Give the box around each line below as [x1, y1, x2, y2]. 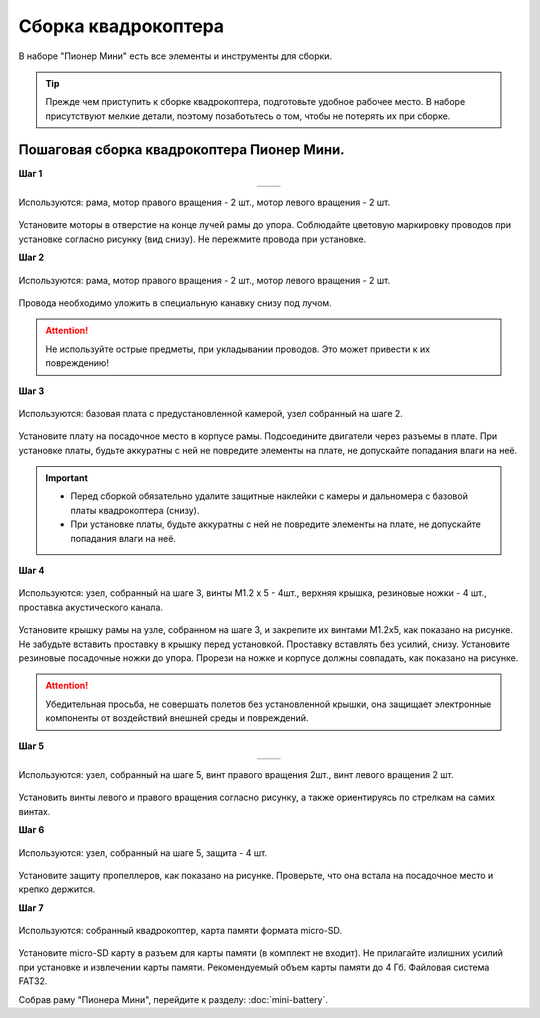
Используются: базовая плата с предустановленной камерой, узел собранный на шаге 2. [18, 407, 404, 419]
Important [45, 472, 89, 484]
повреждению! [45, 357, 110, 369]
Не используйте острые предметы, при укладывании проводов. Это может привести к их [45, 343, 430, 355]
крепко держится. [18, 883, 96, 895]
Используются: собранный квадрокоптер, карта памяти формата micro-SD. [18, 925, 343, 937]
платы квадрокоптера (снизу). [70, 504, 200, 516]
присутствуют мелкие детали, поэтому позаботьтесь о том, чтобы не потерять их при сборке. [45, 110, 451, 122]
